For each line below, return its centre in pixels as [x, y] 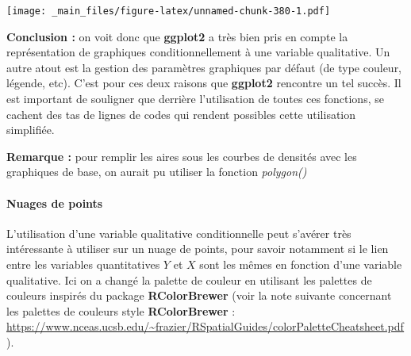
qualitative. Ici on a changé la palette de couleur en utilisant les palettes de [189, 279]
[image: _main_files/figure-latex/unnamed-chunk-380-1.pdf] [169, 11]
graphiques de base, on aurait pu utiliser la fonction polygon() [157, 172]
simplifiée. [31, 130]
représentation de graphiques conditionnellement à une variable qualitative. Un [198, 52]
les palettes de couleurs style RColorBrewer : [121, 310]
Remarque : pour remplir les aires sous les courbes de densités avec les [182, 156]
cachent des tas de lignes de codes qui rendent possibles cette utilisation [181, 114]
